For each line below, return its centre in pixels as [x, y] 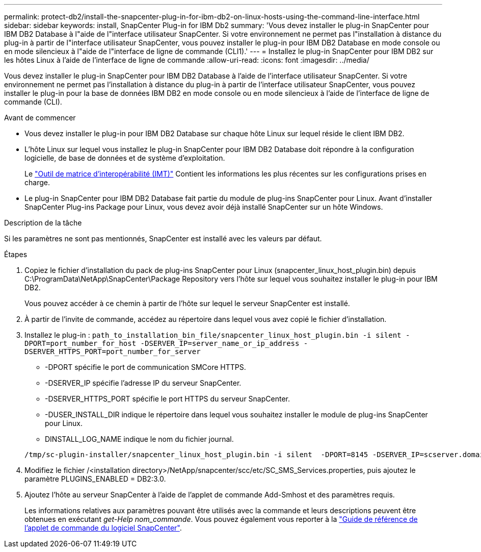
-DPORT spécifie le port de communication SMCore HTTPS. [145, 367]
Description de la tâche [43, 223]
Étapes [16, 254]
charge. [37, 182]
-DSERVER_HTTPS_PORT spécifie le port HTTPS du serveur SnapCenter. [167, 399]
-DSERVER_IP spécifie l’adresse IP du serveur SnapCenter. [143, 383]
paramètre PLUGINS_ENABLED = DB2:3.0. [95, 479]
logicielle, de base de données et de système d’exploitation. [125, 158]
